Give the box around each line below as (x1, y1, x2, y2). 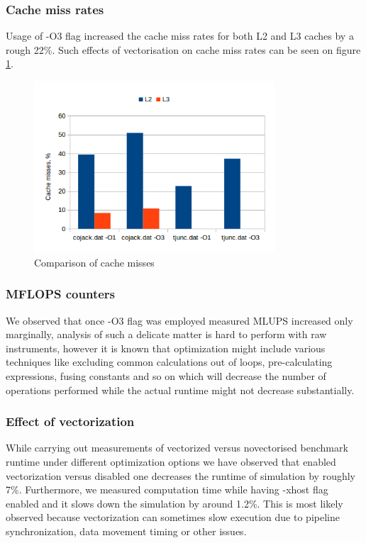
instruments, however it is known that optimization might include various (6, 340, 326, 355)
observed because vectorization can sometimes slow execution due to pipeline (6, 510, 340, 525)
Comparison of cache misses (34, 254, 155, 269)
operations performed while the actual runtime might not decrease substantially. (6, 382, 355, 397)
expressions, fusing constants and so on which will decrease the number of (6, 369, 326, 384)
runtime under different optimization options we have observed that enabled (6, 454, 336, 469)
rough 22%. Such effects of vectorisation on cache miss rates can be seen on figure (6, 42, 361, 57)
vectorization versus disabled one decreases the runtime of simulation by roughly (6, 468, 355, 483)
